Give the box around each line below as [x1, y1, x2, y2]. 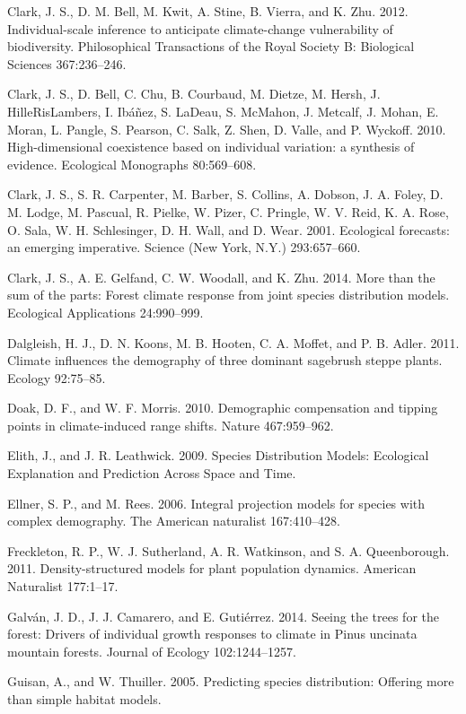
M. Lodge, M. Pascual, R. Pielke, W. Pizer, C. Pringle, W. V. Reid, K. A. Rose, [7, 202, 449, 221]
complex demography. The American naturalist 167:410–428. [7, 511, 340, 530]
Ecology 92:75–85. [7, 368, 106, 387]
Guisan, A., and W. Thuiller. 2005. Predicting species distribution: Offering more [7, 672, 454, 691]
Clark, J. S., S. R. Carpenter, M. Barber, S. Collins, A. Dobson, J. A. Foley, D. [7, 185, 444, 204]
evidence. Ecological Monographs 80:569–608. [7, 154, 257, 173]
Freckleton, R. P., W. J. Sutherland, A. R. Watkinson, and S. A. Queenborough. [7, 541, 450, 560]
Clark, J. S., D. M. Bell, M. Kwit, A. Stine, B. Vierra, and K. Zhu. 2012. [7, 2, 409, 20]
